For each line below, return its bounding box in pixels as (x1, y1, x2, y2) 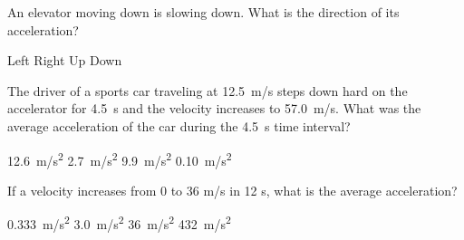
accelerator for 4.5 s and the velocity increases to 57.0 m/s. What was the (7, 99, 421, 118)
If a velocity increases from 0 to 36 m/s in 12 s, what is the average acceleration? (7, 180, 458, 199)
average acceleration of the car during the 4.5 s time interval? (7, 116, 351, 135)
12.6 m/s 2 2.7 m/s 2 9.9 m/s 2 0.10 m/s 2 (7, 148, 232, 169)
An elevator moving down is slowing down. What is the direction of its (7, 3, 400, 21)
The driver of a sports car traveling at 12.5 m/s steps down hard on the (7, 81, 408, 100)
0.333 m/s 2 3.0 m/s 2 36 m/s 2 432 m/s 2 (7, 212, 231, 234)
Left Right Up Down (7, 51, 122, 70)
